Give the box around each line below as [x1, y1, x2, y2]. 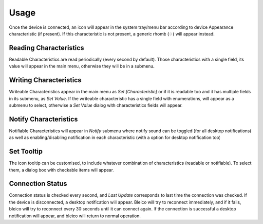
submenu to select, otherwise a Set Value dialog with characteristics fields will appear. [9, 102, 183, 108]
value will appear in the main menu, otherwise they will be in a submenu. [9, 63, 155, 69]
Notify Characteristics [9, 115, 78, 123]
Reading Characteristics [9, 44, 84, 52]
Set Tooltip [9, 147, 43, 155]
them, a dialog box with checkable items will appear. [9, 167, 114, 172]
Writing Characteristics [9, 76, 82, 85]
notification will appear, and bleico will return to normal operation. [9, 213, 141, 219]
